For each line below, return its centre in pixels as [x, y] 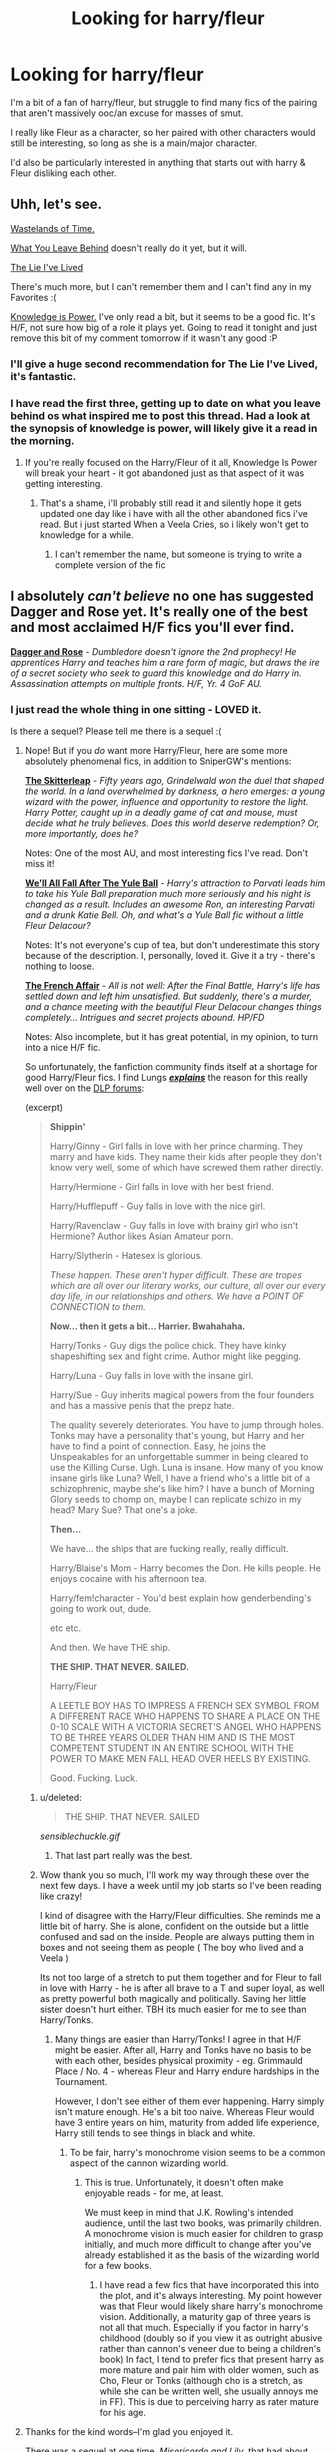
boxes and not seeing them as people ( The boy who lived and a [171, 1948]
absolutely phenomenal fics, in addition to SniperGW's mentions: [158, 761]
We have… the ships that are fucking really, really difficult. [169, 1549]
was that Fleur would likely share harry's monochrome [211, 2306]
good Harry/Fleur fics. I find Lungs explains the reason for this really [166, 1078]
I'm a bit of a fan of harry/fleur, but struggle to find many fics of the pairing [164, 102]
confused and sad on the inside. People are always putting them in [177, 1937]
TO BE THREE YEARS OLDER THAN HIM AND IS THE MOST [172, 1738]
